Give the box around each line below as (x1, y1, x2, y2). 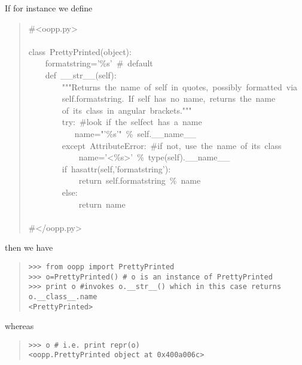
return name (78, 197, 126, 210)
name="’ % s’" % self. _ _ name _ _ (74, 127, 196, 139)
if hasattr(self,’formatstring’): (62, 162, 171, 175)
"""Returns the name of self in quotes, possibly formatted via (62, 80, 298, 93)
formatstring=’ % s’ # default (45, 57, 153, 69)
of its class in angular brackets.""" (62, 104, 192, 116)
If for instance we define (5, 2, 93, 14)
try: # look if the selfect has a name (62, 115, 202, 128)
